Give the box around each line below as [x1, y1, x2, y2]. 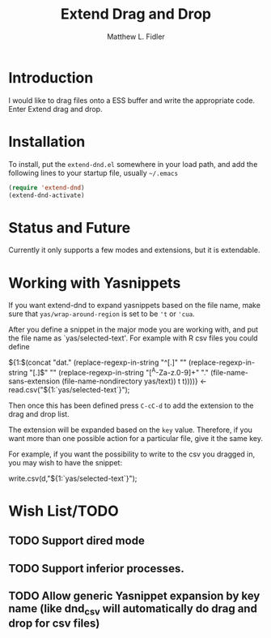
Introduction [8, 68, 94, 87]
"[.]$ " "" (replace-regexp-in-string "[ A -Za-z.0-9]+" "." [29, 366, 209, 377]
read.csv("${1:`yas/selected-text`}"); [8, 384, 130, 394]
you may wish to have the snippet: [8, 457, 123, 467]
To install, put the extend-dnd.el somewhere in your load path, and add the [8, 159, 258, 169]
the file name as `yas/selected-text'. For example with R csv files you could [8, 333, 258, 343]
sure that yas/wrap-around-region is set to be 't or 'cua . [8, 309, 196, 319]
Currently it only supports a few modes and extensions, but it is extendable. [8, 245, 260, 255]
